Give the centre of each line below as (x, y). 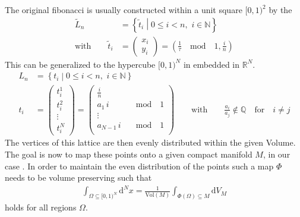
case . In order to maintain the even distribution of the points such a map (139, 166)
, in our (277, 154)
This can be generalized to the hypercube (80, 64)
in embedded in (211, 64)
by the (280, 10)
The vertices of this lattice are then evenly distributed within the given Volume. (150, 142)
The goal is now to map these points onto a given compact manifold (129, 154)
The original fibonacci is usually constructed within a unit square (124, 10)
